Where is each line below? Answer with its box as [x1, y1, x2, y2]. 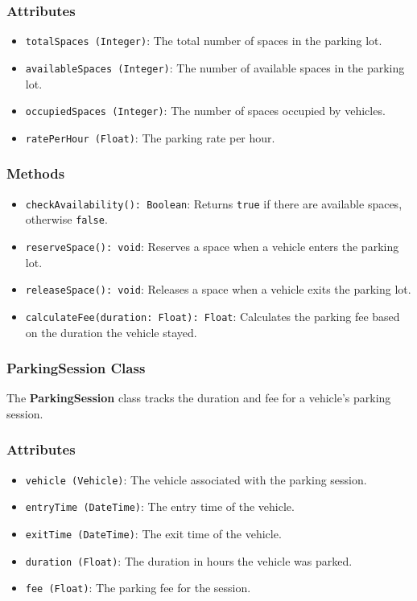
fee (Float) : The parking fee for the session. [25, 579, 251, 596]
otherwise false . [25, 211, 108, 228]
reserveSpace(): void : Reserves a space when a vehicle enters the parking [25, 237, 399, 254]
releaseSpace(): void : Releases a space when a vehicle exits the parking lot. [25, 281, 411, 298]
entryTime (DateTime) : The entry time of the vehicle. [25, 498, 295, 515]
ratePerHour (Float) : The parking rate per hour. [25, 129, 275, 146]
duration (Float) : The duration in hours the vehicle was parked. [25, 552, 353, 569]
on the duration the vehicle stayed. [25, 323, 197, 340]
